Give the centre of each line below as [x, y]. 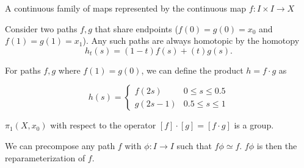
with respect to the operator [103, 125]
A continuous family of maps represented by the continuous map [126, 8]
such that [194, 145]
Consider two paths [41, 28]
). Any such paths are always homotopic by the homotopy [191, 40]
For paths [23, 70]
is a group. [254, 125]
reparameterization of [45, 157]
